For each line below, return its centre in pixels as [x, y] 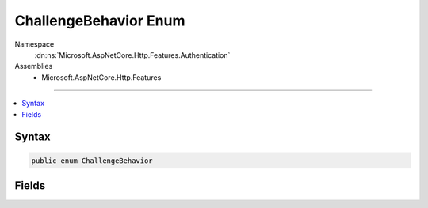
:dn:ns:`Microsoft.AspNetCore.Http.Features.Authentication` [132, 55]
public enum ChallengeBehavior [92, 161]
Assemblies [34, 66]
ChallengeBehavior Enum [100, 21]
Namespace [34, 44]
